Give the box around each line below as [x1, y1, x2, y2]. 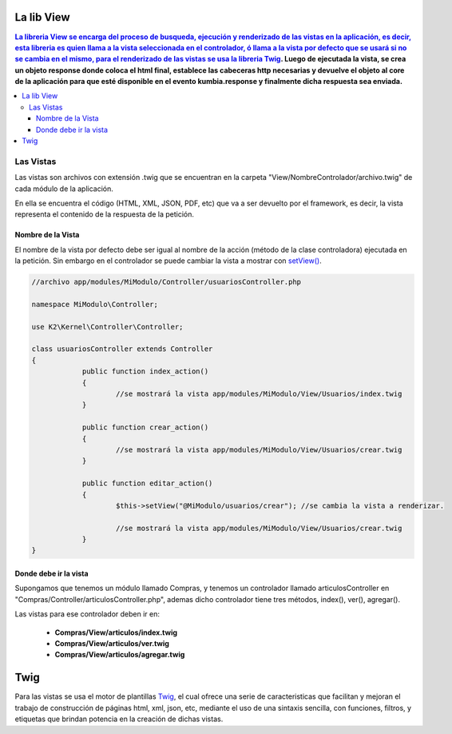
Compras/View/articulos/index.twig [54, 628, 178, 637]
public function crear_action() [81, 423, 209, 432]
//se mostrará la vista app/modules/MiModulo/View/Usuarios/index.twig [116, 389, 402, 399]
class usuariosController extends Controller [31, 345, 213, 353]
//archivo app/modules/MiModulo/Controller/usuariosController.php [31, 277, 302, 287]
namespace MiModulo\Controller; [31, 300, 159, 309]
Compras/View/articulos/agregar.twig [54, 650, 185, 660]
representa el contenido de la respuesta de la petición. [14, 209, 195, 219]
